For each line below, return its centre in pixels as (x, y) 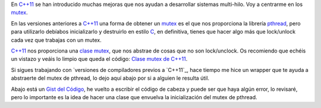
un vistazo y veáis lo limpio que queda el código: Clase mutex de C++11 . (99, 59)
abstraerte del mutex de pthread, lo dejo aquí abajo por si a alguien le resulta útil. (110, 78)
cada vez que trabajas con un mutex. (56, 40)
